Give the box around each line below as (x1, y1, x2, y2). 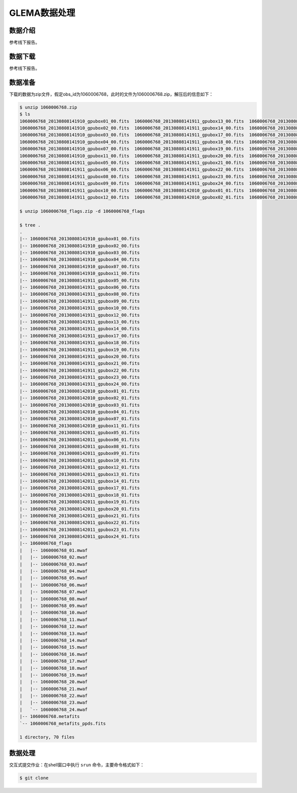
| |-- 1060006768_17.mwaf (19, 658, 88, 664)
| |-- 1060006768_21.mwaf (19, 686, 88, 692)
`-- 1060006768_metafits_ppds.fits (19, 720, 106, 726)
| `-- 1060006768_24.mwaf (19, 706, 88, 712)
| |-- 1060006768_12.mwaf (19, 624, 88, 629)
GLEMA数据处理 (9, 7, 75, 18)
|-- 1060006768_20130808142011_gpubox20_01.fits (19, 506, 140, 512)
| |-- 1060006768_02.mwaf (19, 555, 88, 560)
